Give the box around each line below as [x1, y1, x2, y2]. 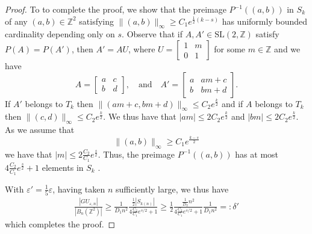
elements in [42, 161, 84, 173]
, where [128, 42, 155, 55]
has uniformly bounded [222, 14, 307, 27]
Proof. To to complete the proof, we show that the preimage [5, 3, 226, 15]
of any [5, 14, 28, 27]
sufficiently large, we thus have [116, 182, 229, 195]
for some [214, 42, 246, 55]
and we [274, 42, 301, 55]
